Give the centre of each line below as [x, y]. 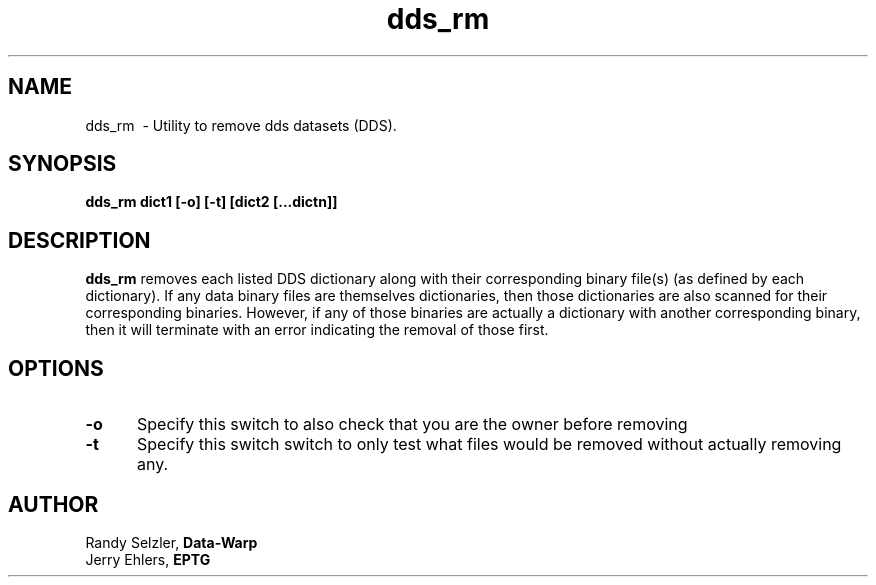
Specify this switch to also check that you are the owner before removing [412, 424]
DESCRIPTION [79, 240]
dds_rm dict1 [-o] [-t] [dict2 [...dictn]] [211, 202]
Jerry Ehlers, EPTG [148, 559]
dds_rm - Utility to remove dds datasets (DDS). [241, 125]
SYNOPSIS [62, 164]
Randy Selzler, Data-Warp [171, 542]
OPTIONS [56, 368]
